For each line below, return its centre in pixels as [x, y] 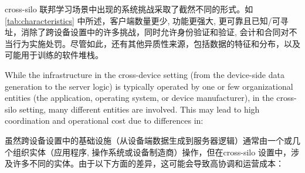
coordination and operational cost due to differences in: [104, 121]
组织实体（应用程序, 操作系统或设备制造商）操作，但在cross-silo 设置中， [152, 152]
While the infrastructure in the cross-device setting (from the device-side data [145, 74]
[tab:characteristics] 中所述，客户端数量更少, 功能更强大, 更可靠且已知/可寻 [147, 20]
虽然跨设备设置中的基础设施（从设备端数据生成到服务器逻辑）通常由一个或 [148, 140]
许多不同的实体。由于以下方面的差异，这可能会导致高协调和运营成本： [148, 163]
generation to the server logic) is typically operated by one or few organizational [149, 86]
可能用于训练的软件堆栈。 [54, 55]
